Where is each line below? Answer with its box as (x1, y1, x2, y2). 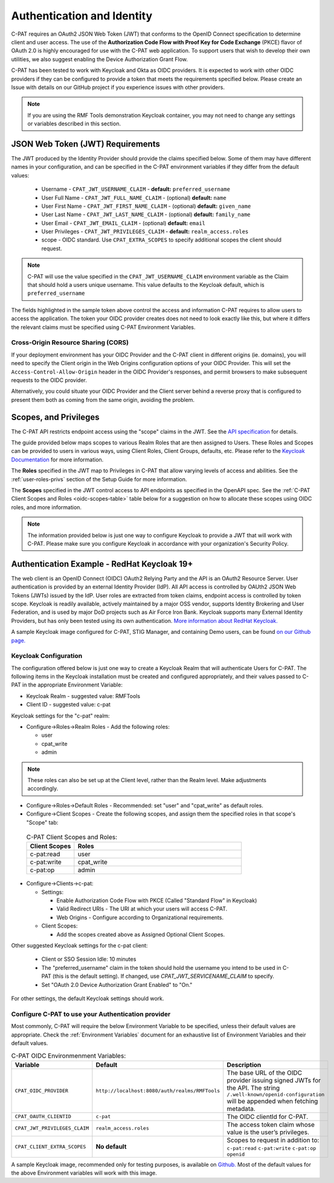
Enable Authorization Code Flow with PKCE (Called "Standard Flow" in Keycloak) (56, 897, 257, 905)
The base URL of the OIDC (226, 1069, 302, 1077)
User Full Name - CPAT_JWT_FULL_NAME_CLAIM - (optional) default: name (41, 194, 226, 201)
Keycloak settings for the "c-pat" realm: (11, 712, 110, 719)
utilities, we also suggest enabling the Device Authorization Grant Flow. (11, 55, 188, 63)
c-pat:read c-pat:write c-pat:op (226, 1145, 316, 1152)
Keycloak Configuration (11, 651, 83, 660)
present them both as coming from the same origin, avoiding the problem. (11, 396, 195, 403)
